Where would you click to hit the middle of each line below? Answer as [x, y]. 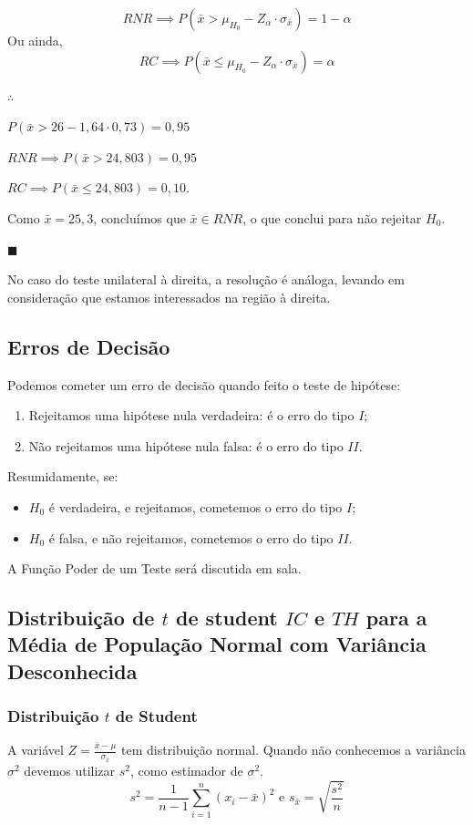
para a [396, 618]
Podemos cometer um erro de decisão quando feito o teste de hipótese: [204, 384]
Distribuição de [81, 618]
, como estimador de [186, 771]
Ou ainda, [35, 40]
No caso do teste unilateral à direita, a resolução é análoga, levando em [206, 279]
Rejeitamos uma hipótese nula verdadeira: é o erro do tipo [191, 415]
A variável [36, 750]
